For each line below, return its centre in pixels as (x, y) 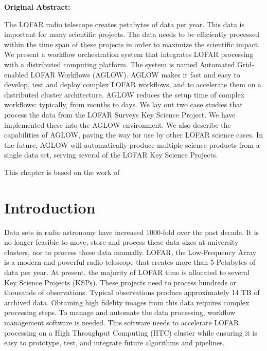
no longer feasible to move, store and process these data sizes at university (121, 242)
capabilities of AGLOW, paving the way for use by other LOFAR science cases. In (133, 135)
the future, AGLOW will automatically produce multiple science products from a (132, 144)
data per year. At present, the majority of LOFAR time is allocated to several (127, 272)
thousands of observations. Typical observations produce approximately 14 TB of (132, 292)
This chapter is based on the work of (62, 172)
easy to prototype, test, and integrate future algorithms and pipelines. (114, 343)
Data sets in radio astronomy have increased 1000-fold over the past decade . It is (132, 232)
